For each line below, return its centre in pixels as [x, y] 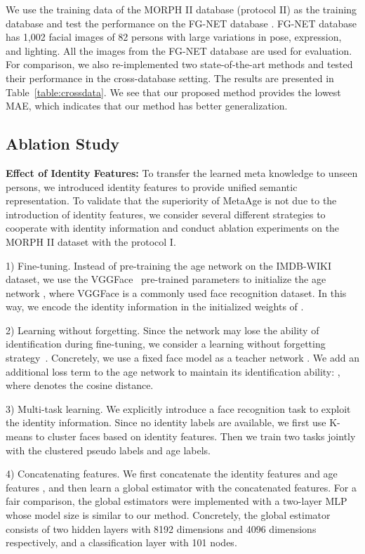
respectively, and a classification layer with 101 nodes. [121, 542]
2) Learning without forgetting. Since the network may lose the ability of [162, 330]
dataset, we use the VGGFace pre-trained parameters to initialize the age [166, 279]
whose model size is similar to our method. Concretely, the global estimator [168, 515]
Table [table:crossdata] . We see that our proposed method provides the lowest [173, 92]
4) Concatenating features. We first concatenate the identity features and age [172, 474]
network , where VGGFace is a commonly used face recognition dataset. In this [176, 292]
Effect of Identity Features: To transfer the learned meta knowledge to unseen [182, 172]
